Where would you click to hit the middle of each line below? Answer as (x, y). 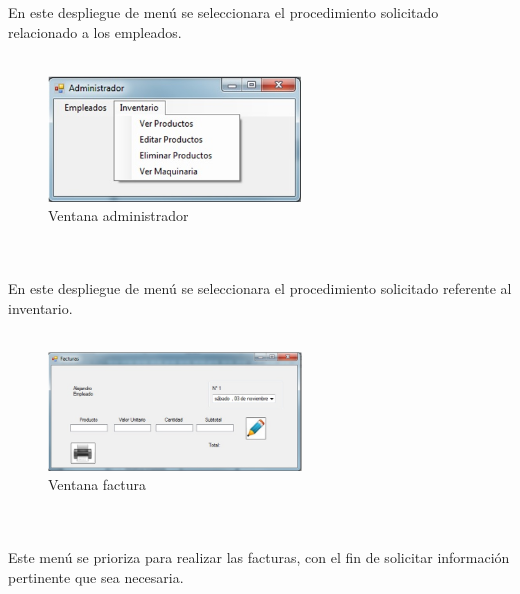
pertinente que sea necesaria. (96, 576)
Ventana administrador (118, 215)
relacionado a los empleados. (95, 31)
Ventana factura (97, 484)
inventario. (40, 307)
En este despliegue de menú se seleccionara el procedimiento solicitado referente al (260, 288)
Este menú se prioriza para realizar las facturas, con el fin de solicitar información (259, 557)
